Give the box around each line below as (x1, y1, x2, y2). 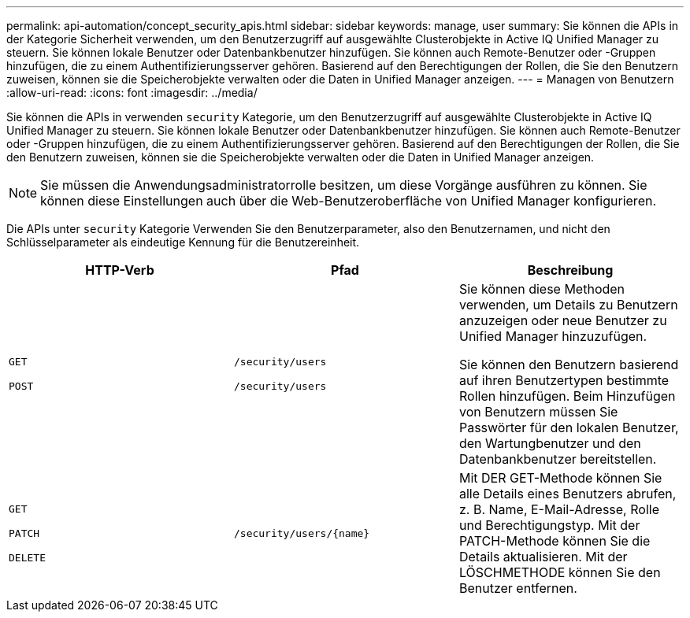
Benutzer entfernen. (458, 580, 577, 596)
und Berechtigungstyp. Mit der (458, 517, 640, 533)
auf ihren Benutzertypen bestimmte (458, 372, 670, 388)
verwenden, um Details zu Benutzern (458, 297, 678, 313)
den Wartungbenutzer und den (458, 435, 641, 451)
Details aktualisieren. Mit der (458, 549, 628, 564)
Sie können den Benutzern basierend (458, 357, 679, 372)
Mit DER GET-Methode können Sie (458, 470, 662, 486)
